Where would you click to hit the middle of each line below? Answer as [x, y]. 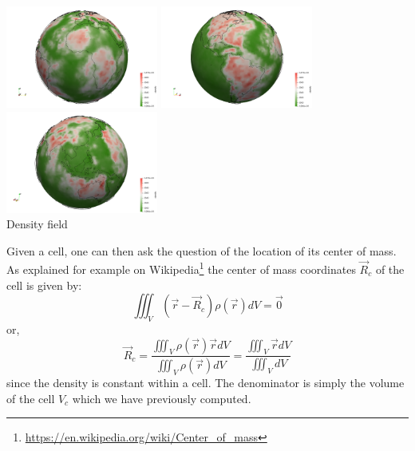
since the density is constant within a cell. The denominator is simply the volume [206, 382]
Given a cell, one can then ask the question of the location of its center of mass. [202, 250]
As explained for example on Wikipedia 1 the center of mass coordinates [181, 268]
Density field [37, 224]
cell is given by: [44, 285]
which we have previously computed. [162, 398]
